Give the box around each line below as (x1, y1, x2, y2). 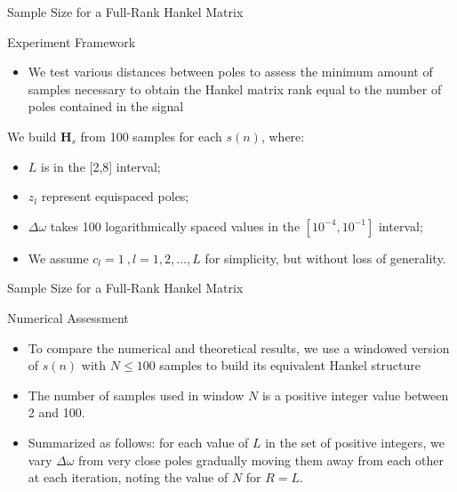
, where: (261, 126, 305, 145)
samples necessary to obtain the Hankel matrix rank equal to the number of (28, 79, 442, 98)
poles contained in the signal (28, 97, 184, 116)
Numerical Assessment (7, 308, 129, 327)
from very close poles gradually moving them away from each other (78, 450, 444, 469)
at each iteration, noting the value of (28, 468, 228, 487)
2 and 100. (28, 403, 85, 422)
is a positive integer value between (261, 385, 449, 404)
